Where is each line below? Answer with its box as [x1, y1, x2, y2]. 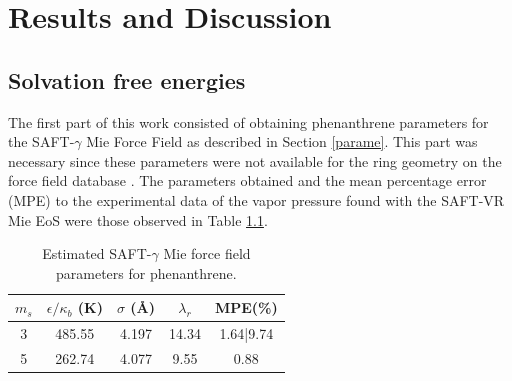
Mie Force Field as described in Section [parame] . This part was [86, 131, 478, 152]
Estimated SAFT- [42, 243, 152, 264]
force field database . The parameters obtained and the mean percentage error [8, 170, 487, 191]
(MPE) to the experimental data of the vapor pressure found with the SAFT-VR [8, 189, 505, 210]
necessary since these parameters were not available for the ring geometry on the [8, 150, 502, 171]
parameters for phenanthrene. [56, 262, 237, 283]
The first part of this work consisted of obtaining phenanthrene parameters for [8, 111, 489, 132]
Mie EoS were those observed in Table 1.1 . [8, 209, 268, 230]
